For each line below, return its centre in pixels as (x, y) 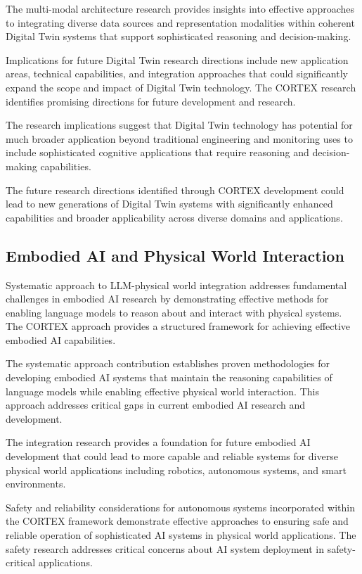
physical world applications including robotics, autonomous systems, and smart (176, 470)
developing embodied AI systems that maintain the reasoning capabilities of (169, 377)
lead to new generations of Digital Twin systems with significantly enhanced (169, 204)
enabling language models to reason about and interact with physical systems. (174, 312)
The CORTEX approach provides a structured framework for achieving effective (178, 326)
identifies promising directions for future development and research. (151, 101)
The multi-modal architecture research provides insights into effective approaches (180, 8)
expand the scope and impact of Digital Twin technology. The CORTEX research (181, 87)
